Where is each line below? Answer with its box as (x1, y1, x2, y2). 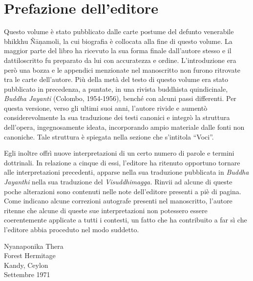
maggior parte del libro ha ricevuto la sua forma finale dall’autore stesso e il (4, 45, 232, 56)
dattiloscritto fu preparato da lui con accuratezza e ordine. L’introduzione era (4, 55, 236, 65)
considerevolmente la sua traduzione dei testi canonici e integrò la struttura (4, 112, 230, 122)
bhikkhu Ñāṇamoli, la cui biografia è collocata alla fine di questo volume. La (4, 36, 232, 46)
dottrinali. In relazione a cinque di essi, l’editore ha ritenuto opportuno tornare (4, 157, 240, 167)
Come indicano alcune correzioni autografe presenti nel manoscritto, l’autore (4, 196, 232, 206)
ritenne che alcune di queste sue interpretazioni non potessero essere (4, 205, 208, 215)
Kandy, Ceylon (4, 260, 48, 270)
